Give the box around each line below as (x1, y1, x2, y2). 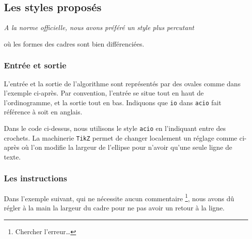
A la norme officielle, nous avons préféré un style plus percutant (4, 22, 194, 32)
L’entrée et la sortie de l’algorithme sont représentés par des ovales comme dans (4, 78, 241, 88)
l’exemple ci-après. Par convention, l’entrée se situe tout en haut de (4, 88, 204, 98)
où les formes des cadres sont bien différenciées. (4, 38, 144, 48)
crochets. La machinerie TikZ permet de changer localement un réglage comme (4, 132, 237, 143)
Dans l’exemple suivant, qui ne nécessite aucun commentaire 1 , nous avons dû (4, 191, 235, 203)
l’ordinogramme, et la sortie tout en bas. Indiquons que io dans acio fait (4, 97, 221, 107)
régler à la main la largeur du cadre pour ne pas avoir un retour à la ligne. (4, 203, 225, 213)
